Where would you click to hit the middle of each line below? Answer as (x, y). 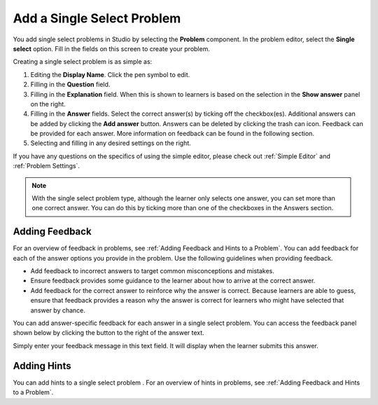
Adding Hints (42, 365)
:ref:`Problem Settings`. (47, 166)
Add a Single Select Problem (97, 18)
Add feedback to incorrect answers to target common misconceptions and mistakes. (152, 271)
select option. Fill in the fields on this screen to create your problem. (111, 48)
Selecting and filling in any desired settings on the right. (111, 143)
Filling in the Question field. (70, 85)
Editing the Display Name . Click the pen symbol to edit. (110, 74)
